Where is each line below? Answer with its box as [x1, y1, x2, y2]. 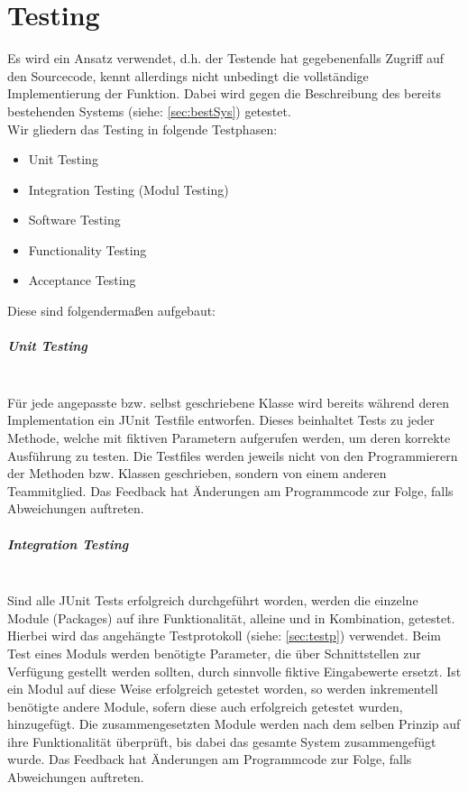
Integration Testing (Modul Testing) [28, 180, 229, 198]
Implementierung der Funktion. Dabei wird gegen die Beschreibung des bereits [7, 84, 441, 103]
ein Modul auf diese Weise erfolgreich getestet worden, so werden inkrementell [7, 679, 438, 698]
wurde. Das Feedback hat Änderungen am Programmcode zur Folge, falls [7, 750, 412, 769]
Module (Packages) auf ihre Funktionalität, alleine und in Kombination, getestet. [7, 608, 455, 627]
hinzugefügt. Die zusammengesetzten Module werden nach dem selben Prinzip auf [7, 714, 461, 733]
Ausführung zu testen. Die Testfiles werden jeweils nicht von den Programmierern [7, 446, 458, 465]
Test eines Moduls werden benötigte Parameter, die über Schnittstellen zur [7, 643, 421, 662]
